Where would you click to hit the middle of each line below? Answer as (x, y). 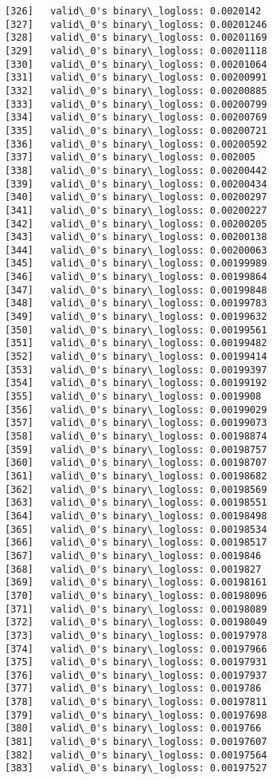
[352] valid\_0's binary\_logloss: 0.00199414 (136, 357)
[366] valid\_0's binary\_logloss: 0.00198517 (136, 543)
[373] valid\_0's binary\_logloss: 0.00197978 (136, 635)
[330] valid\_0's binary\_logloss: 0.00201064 (136, 64)
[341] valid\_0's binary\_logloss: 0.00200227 (136, 210)
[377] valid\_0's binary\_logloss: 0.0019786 (133, 689)
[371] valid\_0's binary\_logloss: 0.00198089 (136, 609)
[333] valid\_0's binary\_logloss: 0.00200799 (136, 104)
